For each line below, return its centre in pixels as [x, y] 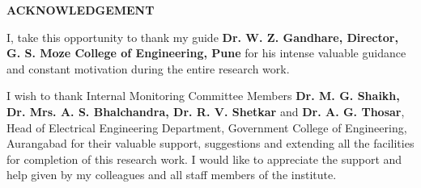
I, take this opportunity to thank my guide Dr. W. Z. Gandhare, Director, [202, 37]
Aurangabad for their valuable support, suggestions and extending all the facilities [210, 143]
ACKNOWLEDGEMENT [81, 10]
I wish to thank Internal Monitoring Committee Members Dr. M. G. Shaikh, [203, 96]
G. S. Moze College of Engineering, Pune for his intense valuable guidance [206, 53]
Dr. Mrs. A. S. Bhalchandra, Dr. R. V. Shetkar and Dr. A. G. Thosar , [206, 111]
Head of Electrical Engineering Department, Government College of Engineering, [207, 127]
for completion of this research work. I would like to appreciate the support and [204, 159]
